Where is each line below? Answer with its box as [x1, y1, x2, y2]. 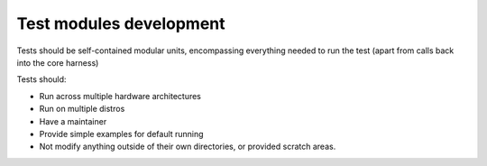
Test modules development [16, 14, 225, 33]
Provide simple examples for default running [39, 128, 204, 139]
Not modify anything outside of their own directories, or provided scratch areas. [39, 141, 336, 152]
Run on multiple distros [39, 104, 125, 115]
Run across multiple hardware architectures [39, 90, 202, 101]
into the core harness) [16, 57, 99, 68]
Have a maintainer [39, 115, 107, 126]
